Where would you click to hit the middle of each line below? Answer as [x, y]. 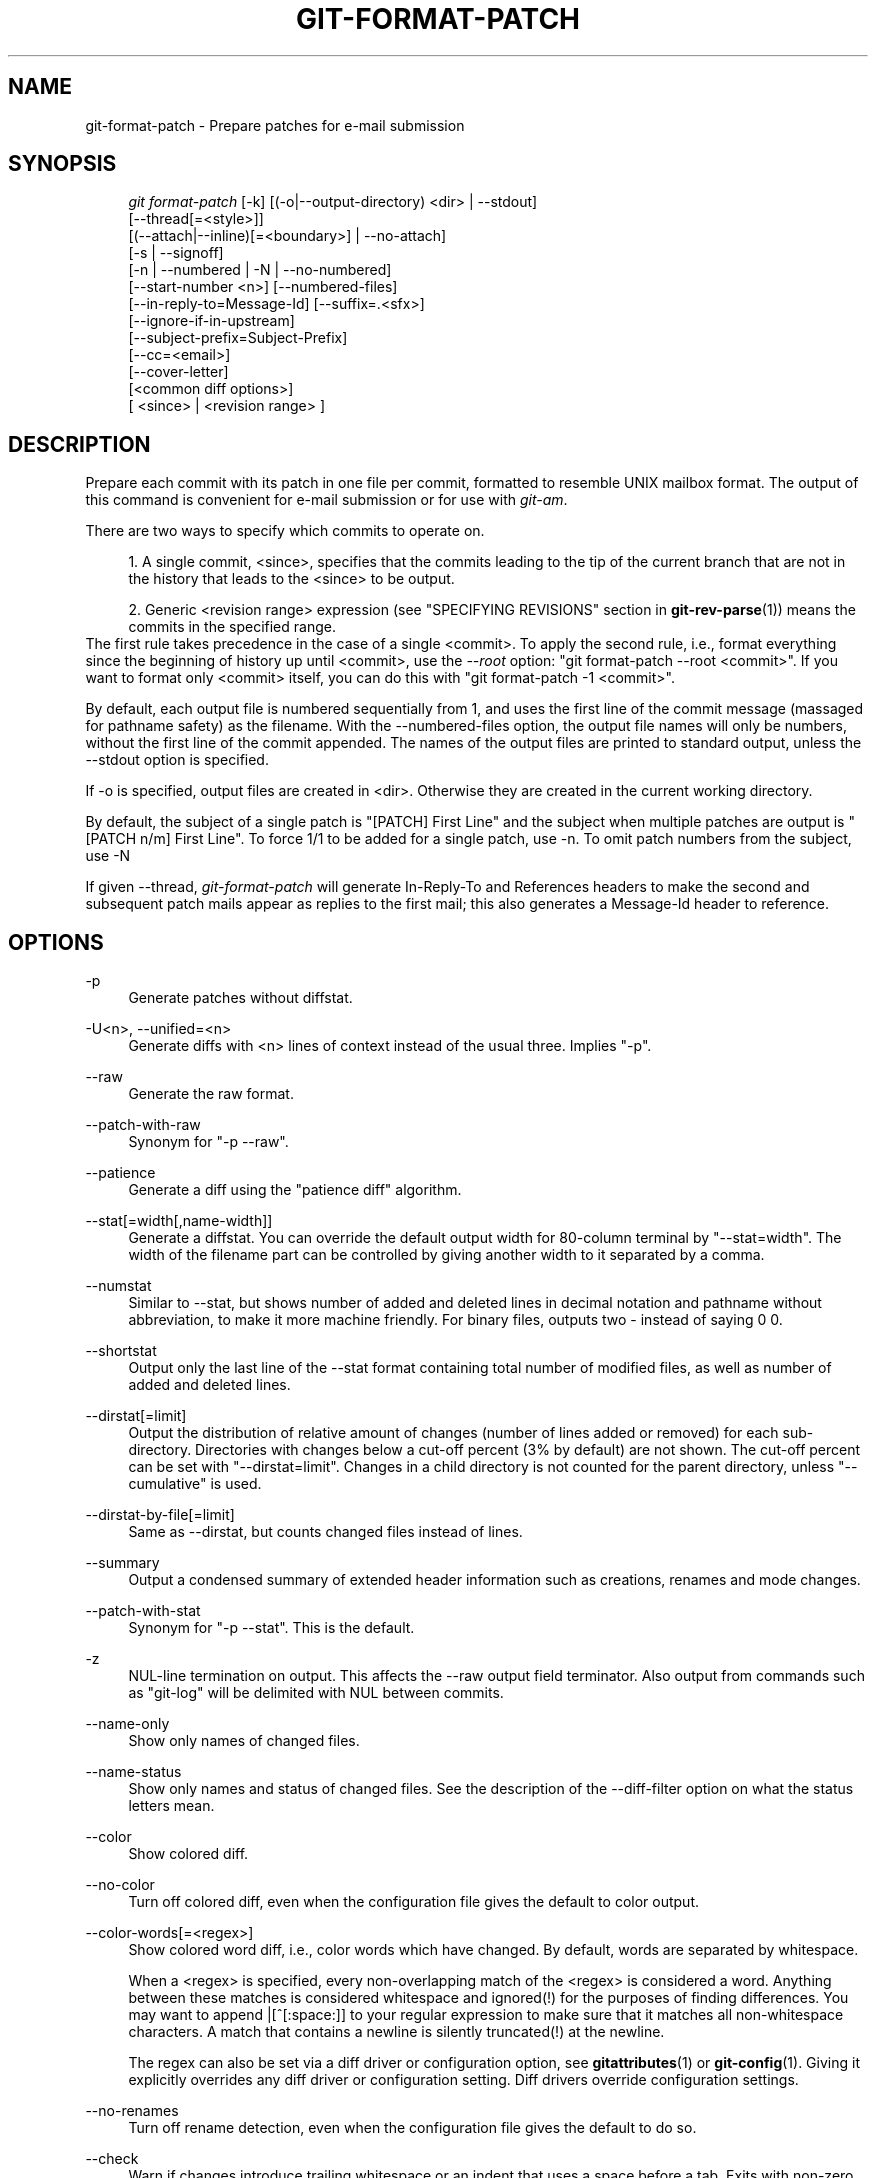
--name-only [127, 1724]
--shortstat [121, 1351]
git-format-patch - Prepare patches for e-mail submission [275, 125]
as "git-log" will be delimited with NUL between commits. [316, 1693]
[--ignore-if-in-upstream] [211, 321]
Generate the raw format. [211, 1094]
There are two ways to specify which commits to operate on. [285, 531]
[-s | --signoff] [176, 253]
